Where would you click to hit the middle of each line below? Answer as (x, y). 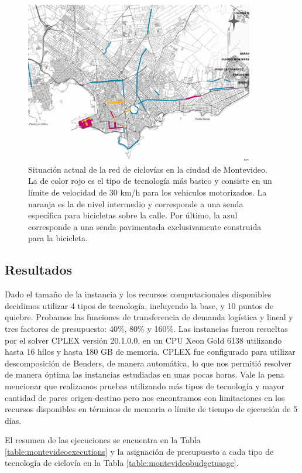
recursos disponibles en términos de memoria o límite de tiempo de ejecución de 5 (151, 409)
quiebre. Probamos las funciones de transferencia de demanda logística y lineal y (149, 317)
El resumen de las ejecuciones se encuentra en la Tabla (103, 440)
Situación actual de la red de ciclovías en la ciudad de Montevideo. (148, 169)
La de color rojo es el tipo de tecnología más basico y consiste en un (150, 181)
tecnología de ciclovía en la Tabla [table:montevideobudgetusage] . (122, 463)
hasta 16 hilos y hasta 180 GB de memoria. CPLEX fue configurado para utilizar (150, 352)
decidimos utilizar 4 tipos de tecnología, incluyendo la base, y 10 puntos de (139, 305)
